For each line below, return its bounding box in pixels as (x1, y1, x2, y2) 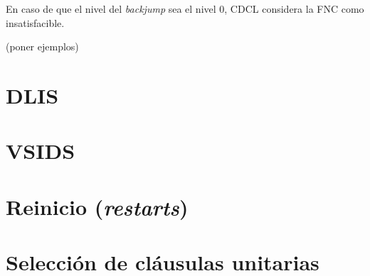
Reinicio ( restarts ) (6, 192, 189, 221)
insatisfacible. (6, 15, 65, 30)
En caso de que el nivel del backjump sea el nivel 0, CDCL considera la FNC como (6, 1, 364, 16)
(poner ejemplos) (6, 39, 79, 54)
